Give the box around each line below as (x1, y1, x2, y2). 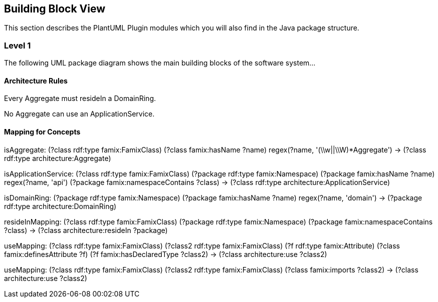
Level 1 (4, 40, 31, 50)
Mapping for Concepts (4, 127, 81, 136)
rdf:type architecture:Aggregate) (4, 153, 111, 162)
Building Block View (4, 2, 106, 15)
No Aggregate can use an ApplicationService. (4, 109, 155, 118)
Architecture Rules (4, 76, 68, 85)
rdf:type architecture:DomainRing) (4, 201, 117, 210)
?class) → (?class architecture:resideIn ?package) (4, 225, 168, 234)
